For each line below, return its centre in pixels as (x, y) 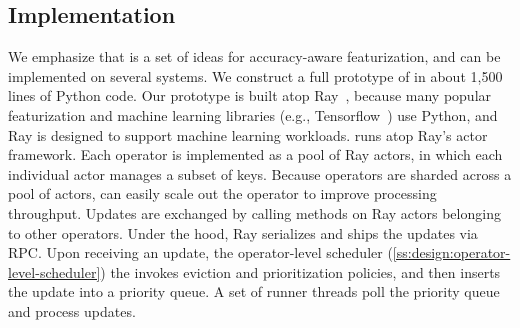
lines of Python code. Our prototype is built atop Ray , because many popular (250, 95)
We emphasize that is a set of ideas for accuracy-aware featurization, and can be (254, 56)
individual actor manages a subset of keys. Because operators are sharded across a (260, 173)
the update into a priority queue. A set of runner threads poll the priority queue (254, 291)
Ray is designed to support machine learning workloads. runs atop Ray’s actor (248, 134)
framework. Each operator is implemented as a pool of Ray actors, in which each (255, 154)
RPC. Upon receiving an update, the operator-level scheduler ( (200, 252)
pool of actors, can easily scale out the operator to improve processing (222, 193)
